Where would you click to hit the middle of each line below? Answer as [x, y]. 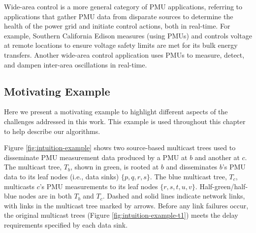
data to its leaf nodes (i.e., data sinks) [62, 176]
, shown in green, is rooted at [115, 167]
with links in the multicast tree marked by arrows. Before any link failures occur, [126, 205]
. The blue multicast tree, [188, 176]
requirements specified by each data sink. [66, 224]
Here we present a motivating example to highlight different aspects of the [116, 112]
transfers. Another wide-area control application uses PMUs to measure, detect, [124, 54]
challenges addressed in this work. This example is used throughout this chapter [125, 121]
